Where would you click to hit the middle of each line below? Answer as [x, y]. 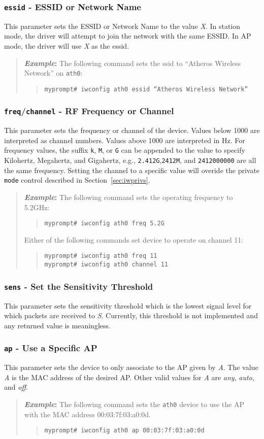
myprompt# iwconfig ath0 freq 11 [101, 256]
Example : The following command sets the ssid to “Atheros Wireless [133, 63]
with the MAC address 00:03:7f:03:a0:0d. [87, 414]
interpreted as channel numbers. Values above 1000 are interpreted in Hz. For [125, 140]
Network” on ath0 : [53, 73]
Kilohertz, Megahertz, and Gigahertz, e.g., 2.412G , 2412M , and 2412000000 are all [130, 160]
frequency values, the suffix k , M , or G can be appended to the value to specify [125, 150]
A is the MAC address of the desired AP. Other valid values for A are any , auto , [129, 377]
